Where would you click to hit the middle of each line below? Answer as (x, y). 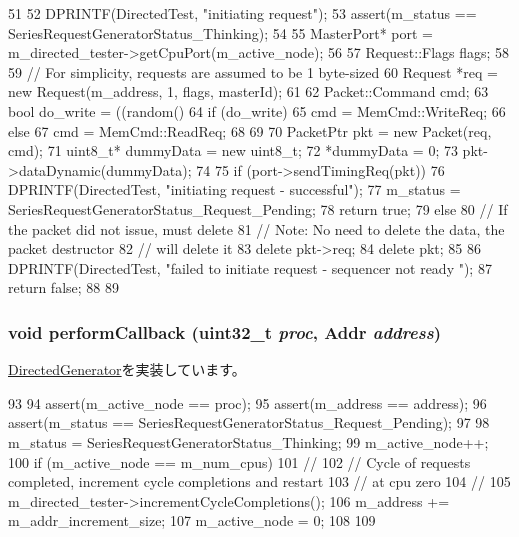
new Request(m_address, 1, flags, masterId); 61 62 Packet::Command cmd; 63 (248, 91)
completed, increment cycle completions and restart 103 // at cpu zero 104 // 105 (259, 481)
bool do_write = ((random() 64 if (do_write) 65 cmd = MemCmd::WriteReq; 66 (257, 110)
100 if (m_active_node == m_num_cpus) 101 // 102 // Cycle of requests (239, 461)
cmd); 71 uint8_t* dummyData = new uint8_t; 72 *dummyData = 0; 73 (233, 150)
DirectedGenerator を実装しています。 (127, 369)
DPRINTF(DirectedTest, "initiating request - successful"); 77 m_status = (234, 189)
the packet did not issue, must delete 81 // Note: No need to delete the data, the (256, 228)
